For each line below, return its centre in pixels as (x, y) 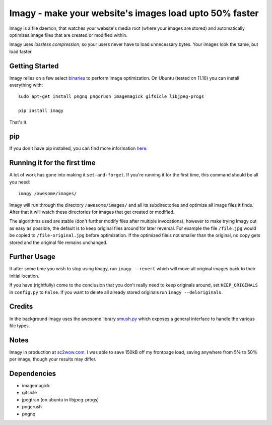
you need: (20, 182)
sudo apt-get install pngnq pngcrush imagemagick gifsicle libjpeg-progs (111, 97)
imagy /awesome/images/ (48, 194)
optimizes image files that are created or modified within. (69, 35)
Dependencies (33, 374)
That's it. (18, 122)
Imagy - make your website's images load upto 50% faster (134, 13)
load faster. (21, 51)
